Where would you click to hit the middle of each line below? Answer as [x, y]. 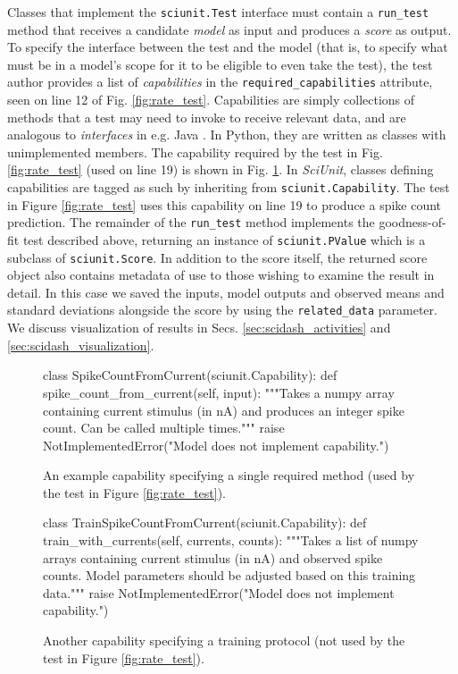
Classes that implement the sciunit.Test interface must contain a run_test [218, 12]
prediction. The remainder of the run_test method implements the [191, 222]
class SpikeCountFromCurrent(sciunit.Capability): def [190, 375]
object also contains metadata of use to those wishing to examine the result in [221, 275]
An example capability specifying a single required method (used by [229, 475]
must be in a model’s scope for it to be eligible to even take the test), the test [220, 64]
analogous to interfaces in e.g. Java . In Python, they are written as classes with [227, 135]
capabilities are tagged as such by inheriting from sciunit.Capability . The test [229, 187]
